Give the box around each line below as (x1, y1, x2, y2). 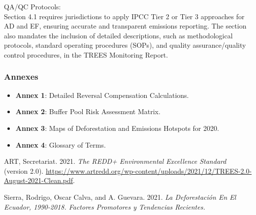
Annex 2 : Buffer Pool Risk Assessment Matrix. (15, 106, 160, 117)
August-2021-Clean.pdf (4, 175, 73, 185)
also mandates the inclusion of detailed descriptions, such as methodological (4, 30, 233, 40)
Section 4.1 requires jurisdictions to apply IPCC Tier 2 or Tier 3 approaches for (4, 11, 245, 21)
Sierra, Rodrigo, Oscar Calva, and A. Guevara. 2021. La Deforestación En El (4, 191, 236, 202)
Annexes (4, 70, 38, 83)
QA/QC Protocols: (4, 1, 61, 11)
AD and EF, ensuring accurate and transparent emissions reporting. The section (4, 21, 247, 31)
